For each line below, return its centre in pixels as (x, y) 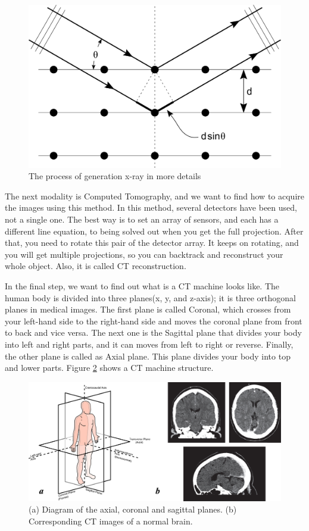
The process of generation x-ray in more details (115, 176)
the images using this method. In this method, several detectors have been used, (151, 207)
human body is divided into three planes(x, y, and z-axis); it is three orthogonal (150, 297)
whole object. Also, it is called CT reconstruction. (96, 266)
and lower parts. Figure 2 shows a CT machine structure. (109, 368)
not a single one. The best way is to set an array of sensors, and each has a (142, 219)
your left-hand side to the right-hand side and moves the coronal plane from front (154, 321)
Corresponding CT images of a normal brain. (111, 521)
